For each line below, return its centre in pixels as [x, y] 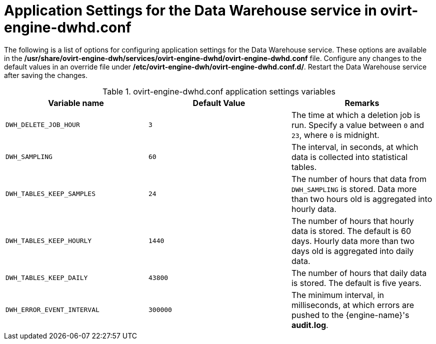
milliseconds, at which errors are [353, 305]
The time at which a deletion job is [356, 115]
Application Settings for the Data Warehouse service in [190, 10]
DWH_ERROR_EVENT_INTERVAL [52, 310]
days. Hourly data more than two [353, 241]
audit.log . [310, 325]
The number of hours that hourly [352, 221]
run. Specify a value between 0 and [357, 125]
